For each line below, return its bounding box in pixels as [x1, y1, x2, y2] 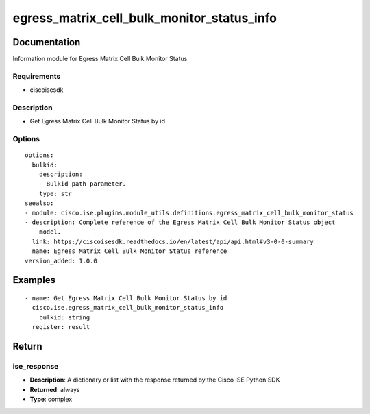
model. [38, 228, 62, 236]
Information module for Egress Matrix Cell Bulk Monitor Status [12, 55, 188, 63]
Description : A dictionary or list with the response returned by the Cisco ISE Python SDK [29, 376, 280, 384]
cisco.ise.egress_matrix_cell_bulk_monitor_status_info [32, 304, 224, 312]
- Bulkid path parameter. [38, 180, 127, 188]
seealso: [25, 199, 54, 207]
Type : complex [29, 395, 73, 404]
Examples [12, 274, 56, 286]
